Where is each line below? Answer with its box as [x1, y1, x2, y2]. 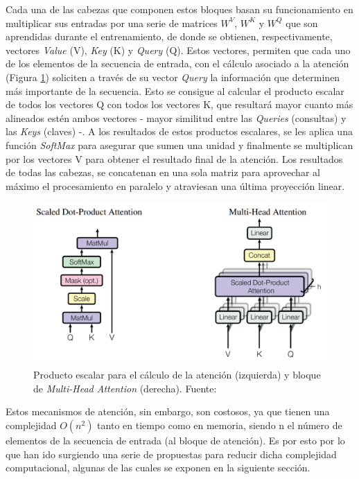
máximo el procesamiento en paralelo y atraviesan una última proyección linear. [6, 178, 345, 193]
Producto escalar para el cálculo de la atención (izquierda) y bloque [33, 367, 321, 382]
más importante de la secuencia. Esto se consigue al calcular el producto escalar [6, 83, 344, 98]
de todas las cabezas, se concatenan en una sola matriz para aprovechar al [6, 165, 320, 180]
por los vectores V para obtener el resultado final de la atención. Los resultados [6, 151, 343, 166]
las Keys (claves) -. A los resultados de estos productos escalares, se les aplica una [6, 124, 353, 139]
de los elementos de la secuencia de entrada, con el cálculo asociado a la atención [6, 56, 349, 71]
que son [286, 15, 318, 30]
